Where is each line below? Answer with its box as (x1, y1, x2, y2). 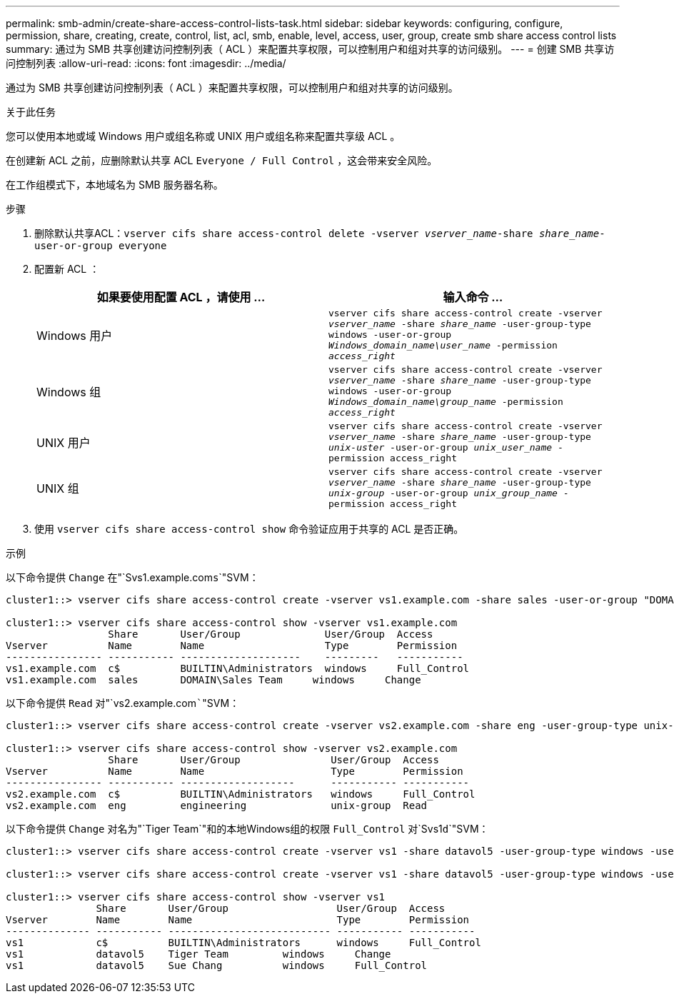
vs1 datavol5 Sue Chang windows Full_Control (6, 960, 428, 971)
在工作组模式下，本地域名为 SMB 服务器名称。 (6, 179, 223, 191)
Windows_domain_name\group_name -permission (328, 396, 563, 407)
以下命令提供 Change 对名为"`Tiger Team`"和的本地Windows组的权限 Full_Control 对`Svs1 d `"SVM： (6, 823, 489, 835)
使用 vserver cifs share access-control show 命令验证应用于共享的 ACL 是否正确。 (34, 523, 464, 535)
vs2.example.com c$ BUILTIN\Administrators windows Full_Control (6, 788, 476, 800)
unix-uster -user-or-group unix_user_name (328, 442, 553, 453)
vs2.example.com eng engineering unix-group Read (6, 800, 428, 811)
